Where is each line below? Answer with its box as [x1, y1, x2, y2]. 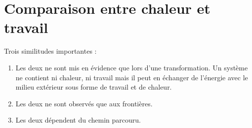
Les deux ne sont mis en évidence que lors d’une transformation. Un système [15, 62, 248, 72]
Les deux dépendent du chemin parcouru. [15, 115, 141, 125]
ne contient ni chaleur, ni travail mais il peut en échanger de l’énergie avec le [15, 72, 248, 82]
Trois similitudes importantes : [4, 46, 97, 56]
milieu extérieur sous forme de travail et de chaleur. [15, 82, 172, 92]
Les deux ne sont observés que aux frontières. [15, 98, 153, 108]
